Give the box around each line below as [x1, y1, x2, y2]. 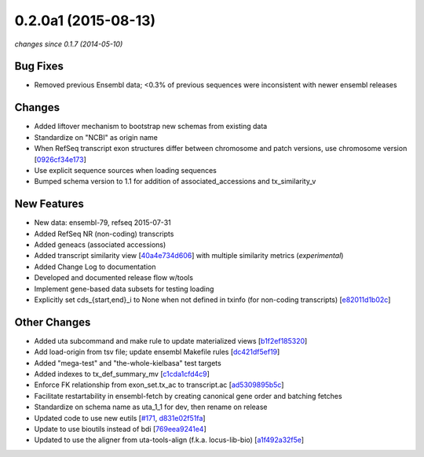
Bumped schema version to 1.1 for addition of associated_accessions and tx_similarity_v [34, 177, 316, 186]
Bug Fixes [14, 60, 64, 73]
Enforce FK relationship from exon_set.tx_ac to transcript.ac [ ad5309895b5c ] [34, 380, 284, 389]
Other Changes [14, 315, 91, 329]
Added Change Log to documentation [34, 262, 156, 271]
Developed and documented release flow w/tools [34, 273, 194, 282]
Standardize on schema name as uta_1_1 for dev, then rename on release [34, 402, 268, 412]
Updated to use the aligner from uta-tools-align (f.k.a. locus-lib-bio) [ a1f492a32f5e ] [34, 435, 305, 444]
